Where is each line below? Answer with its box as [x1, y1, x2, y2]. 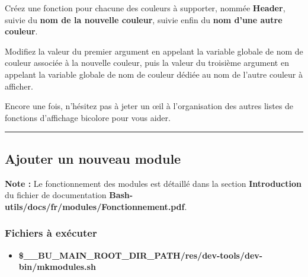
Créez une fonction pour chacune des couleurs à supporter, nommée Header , [5, 2, 285, 14]
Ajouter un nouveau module [5, 149, 181, 167]
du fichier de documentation [5, 189, 107, 201]
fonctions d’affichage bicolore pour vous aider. [5, 111, 171, 123]
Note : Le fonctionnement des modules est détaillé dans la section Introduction [5, 177, 301, 189]
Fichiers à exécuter [5, 225, 97, 240]
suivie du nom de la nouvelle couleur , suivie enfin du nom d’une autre [5, 13, 283, 26]
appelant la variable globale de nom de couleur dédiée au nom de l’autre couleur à [5, 68, 303, 80]
